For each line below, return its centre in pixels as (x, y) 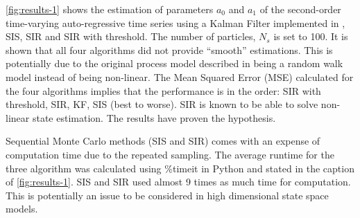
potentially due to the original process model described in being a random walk (174, 63)
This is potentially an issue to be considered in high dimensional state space (167, 195)
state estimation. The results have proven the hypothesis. (154, 117)
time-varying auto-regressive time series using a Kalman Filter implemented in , (175, 22)
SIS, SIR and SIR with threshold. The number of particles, (131, 36)
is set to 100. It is (311, 36)
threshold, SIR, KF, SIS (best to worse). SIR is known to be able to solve (162, 104)
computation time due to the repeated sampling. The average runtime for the (170, 154)
